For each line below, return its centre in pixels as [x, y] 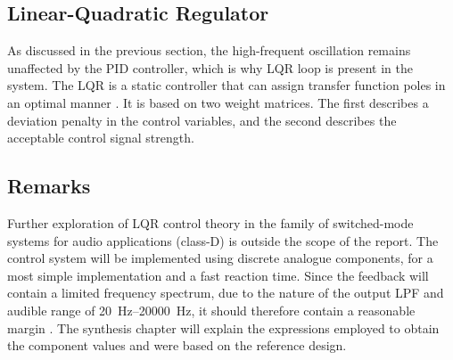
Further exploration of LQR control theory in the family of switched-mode [210, 222]
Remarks [49, 186]
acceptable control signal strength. [101, 138]
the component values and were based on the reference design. [177, 345]
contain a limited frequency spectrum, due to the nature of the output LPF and [226, 293]
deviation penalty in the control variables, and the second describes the [202, 120]
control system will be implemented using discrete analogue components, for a [220, 258]
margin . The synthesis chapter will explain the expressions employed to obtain [223, 327]
